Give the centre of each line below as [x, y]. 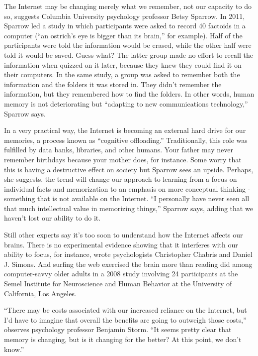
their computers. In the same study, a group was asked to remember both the [122, 74]
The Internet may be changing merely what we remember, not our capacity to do [128, 6]
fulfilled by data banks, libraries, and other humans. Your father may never [119, 150]
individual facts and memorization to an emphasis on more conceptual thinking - [127, 188]
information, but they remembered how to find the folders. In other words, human [129, 94]
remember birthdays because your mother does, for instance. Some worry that [123, 159]
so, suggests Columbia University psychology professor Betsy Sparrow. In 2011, [125, 16]
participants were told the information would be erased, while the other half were [128, 45]
